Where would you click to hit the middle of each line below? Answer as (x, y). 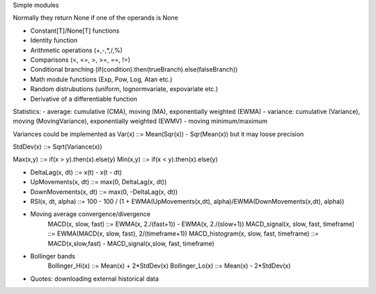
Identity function (54, 40)
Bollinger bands (53, 256)
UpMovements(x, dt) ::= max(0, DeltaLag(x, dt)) (99, 182)
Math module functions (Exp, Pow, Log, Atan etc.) (101, 79)
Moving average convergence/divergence (91, 214)
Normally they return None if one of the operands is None (96, 18)
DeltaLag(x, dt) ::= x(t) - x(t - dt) (76, 172)
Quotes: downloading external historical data (95, 279)
